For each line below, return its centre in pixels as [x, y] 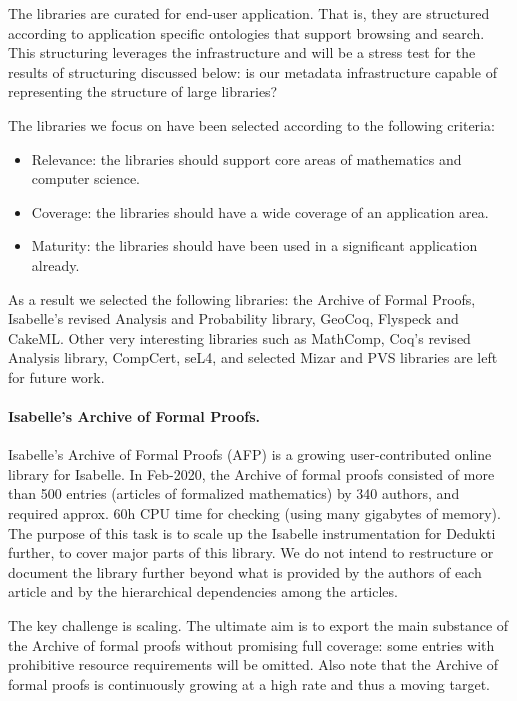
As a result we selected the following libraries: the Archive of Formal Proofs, [242, 298]
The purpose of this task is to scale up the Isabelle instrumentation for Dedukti [252, 532]
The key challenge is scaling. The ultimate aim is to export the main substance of [258, 625]
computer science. [86, 178]
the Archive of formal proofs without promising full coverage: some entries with [251, 644]
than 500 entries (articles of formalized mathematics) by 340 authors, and [234, 493]
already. [55, 264]
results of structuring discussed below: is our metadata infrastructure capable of [252, 71]
